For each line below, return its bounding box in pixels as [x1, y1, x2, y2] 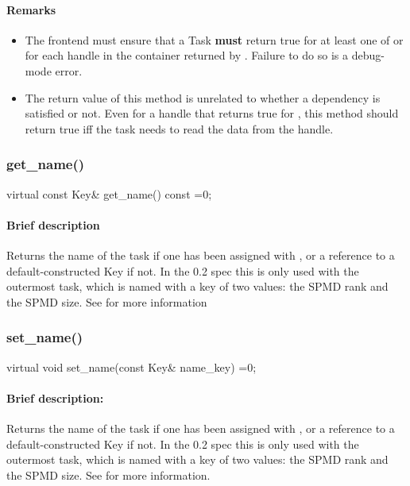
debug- [351, 47, 385, 64]
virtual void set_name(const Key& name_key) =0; [6, 358, 257, 375]
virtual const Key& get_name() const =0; [6, 185, 212, 202]
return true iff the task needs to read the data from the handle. [25, 120, 334, 137]
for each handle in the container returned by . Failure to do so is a [25, 47, 348, 64]
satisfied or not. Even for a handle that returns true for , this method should [25, 105, 399, 121]
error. [55, 62, 83, 79]
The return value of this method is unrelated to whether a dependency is [25, 89, 381, 106]
